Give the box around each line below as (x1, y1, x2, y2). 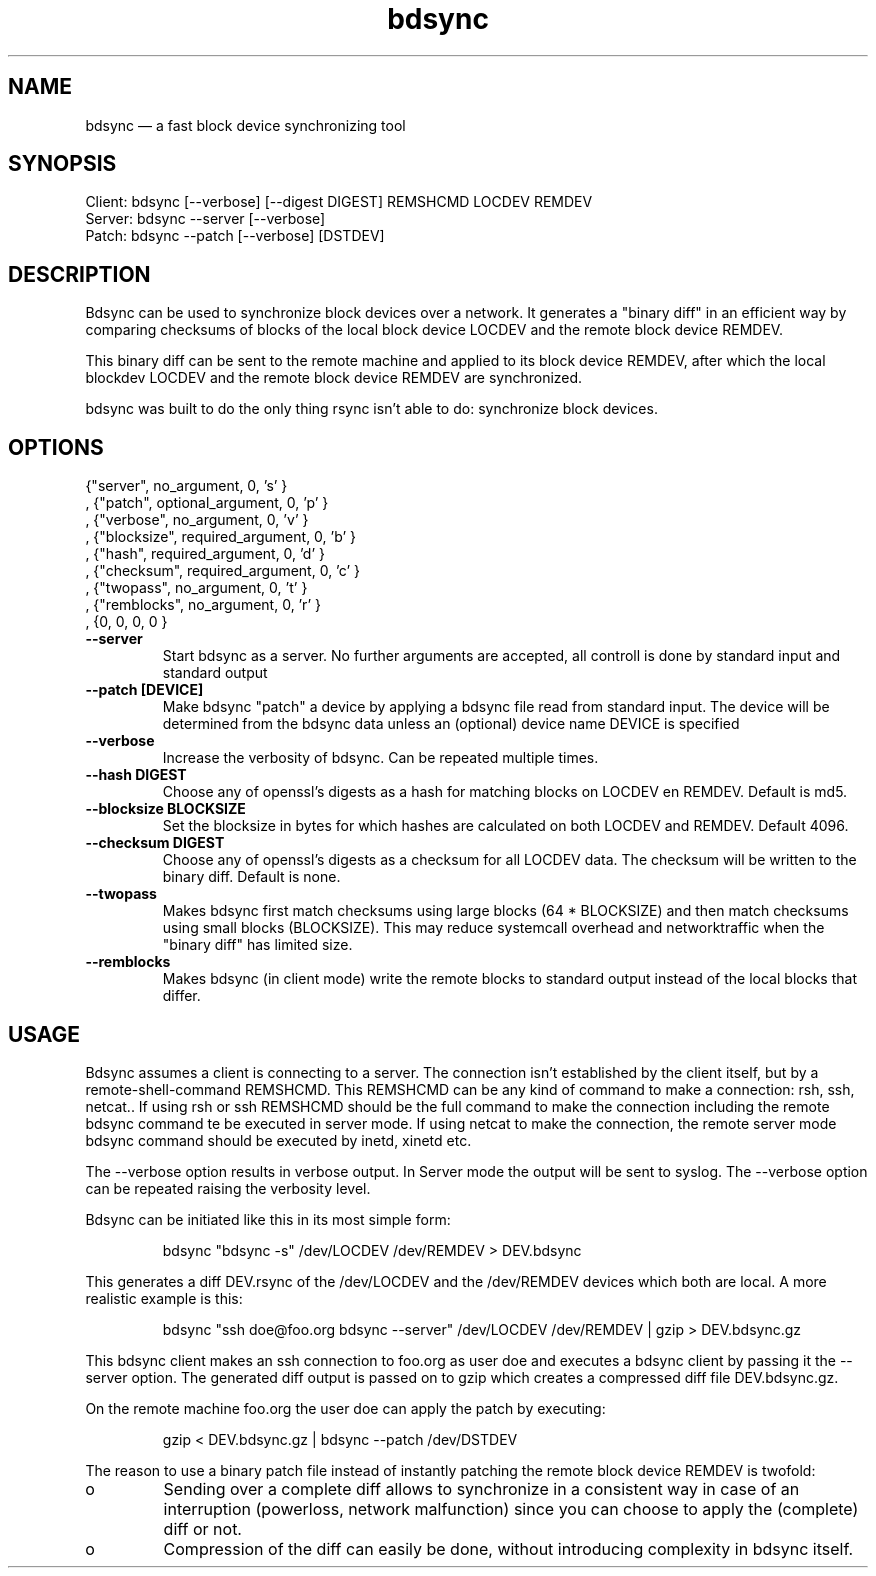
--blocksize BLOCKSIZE (85, 800, 246, 818)
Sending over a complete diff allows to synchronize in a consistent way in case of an (163, 1478, 800, 1499)
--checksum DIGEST (85, 834, 225, 852)
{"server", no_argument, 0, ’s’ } (85, 477, 288, 495)
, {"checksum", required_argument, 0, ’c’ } (85, 562, 361, 580)
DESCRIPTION (8, 261, 151, 287)
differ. (162, 987, 201, 1005)
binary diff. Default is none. (162, 868, 341, 886)
